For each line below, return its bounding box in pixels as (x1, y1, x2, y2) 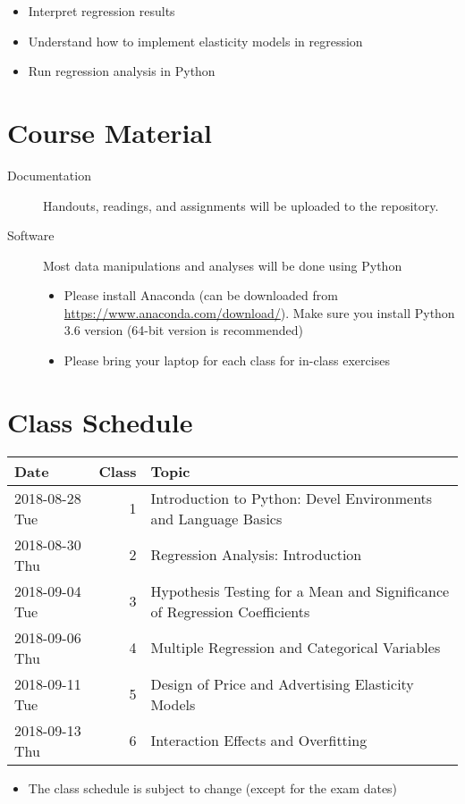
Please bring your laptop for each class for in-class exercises (63, 351, 390, 370)
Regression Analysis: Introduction (150, 544, 362, 565)
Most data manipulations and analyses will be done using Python (43, 255, 402, 274)
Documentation (7, 165, 91, 184)
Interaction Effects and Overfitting (150, 730, 368, 751)
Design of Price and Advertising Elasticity (150, 673, 414, 694)
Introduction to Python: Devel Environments (150, 487, 433, 508)
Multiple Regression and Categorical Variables (150, 637, 441, 658)
